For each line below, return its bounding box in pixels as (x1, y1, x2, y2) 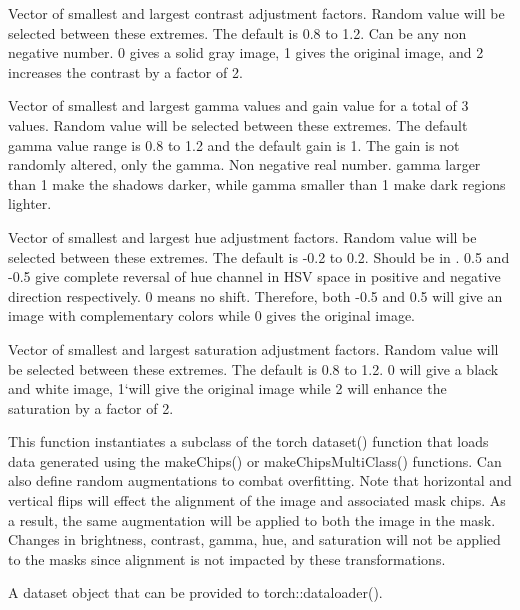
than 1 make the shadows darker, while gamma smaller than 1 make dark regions (8, 173, 506, 194)
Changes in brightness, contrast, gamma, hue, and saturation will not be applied (8, 529, 501, 550)
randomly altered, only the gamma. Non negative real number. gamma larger (8, 154, 481, 175)
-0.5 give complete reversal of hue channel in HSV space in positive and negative (8, 266, 501, 287)
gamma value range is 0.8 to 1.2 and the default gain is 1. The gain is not (8, 134, 460, 155)
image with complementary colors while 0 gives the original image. (8, 305, 416, 326)
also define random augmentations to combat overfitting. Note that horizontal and (8, 470, 512, 491)
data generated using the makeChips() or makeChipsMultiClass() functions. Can (8, 450, 502, 471)
